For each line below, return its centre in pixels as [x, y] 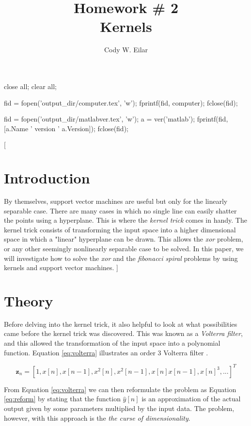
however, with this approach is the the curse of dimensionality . [97, 418]
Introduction [47, 178]
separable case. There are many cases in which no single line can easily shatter [120, 210]
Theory [29, 300]
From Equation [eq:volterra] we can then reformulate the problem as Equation [120, 389]
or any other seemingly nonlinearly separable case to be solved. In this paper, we [124, 248]
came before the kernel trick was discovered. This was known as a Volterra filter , [123, 333]
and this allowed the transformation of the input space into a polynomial [112, 343]
